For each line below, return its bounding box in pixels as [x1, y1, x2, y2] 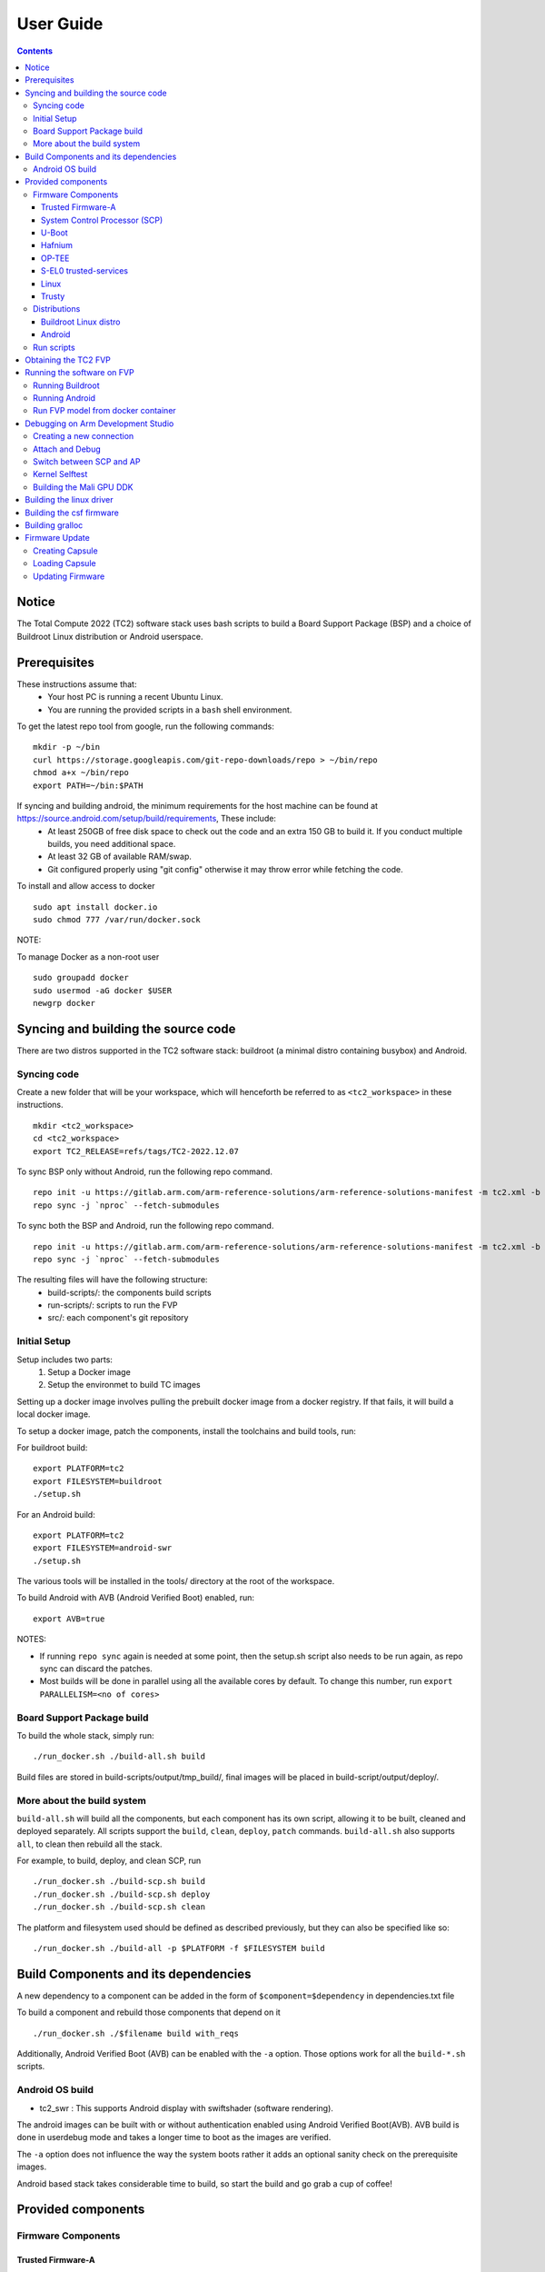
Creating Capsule [33, 545, 99, 556]
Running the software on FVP [25, 367, 135, 378]
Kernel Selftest [33, 469, 88, 480]
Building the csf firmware [25, 507, 120, 518]
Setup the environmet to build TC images [47, 1380, 201, 1390]
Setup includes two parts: [16, 1354, 114, 1365]
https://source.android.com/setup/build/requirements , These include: [16, 813, 277, 824]
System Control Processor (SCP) [41, 214, 163, 225]
